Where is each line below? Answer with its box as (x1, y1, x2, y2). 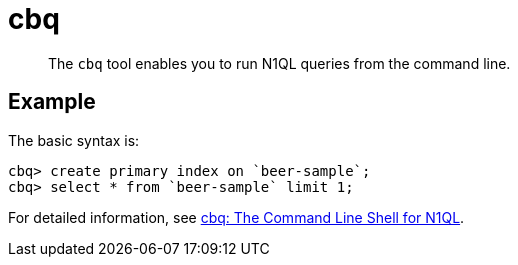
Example (8, 89, 96, 115)
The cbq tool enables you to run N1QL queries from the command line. (48, 54, 511, 72)
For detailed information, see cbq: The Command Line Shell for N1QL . (8, 208, 465, 226)
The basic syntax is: (8, 131, 140, 149)
